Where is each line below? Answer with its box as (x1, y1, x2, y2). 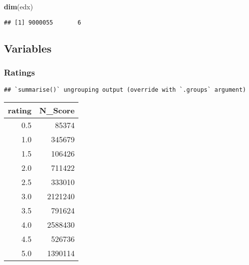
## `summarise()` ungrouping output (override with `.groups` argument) (4, 86, 246, 94)
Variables (4, 40, 52, 55)
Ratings (4, 66, 35, 78)
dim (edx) (4, 1, 33, 11)
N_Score (39, 104, 75, 116)
